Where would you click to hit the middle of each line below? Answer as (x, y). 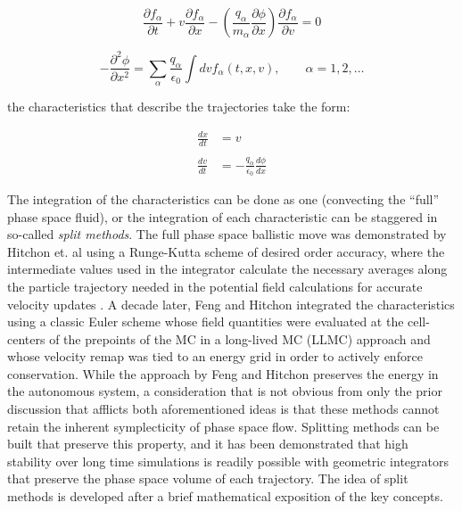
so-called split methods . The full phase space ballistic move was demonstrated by (227, 234)
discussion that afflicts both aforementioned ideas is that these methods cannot (223, 409)
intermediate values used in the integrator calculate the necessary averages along (227, 269)
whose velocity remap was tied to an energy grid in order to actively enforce (215, 356)
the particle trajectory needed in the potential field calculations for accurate (215, 286)
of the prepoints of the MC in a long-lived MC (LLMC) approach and (240, 338)
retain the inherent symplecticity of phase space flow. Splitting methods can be (223, 426)
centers (26, 338)
